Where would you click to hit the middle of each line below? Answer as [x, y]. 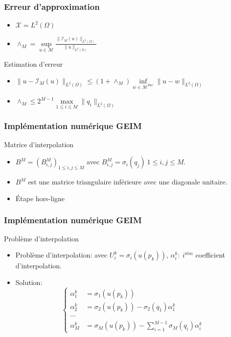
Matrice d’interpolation [39, 144]
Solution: [29, 282]
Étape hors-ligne [40, 198]
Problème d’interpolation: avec [61, 255]
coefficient [210, 255]
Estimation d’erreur [34, 64]
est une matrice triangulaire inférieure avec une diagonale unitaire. [128, 182]
